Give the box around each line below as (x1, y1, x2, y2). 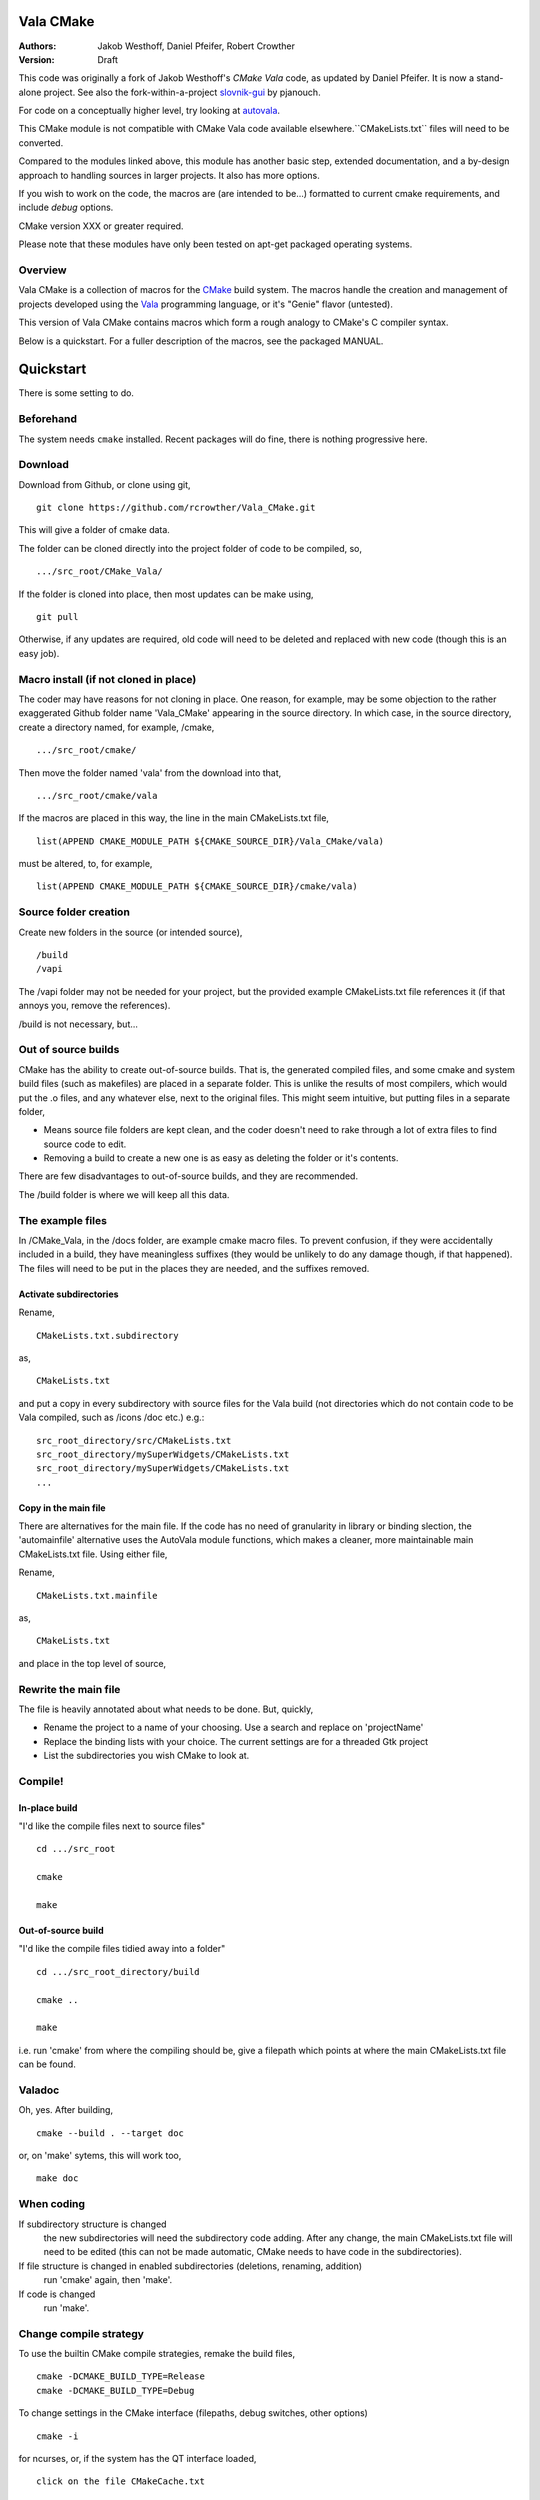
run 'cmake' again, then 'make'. (43, 2274, 173, 2286)
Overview (18, 263, 67, 277)
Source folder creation (18, 905, 130, 919)
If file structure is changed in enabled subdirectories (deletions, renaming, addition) (18, 2260, 363, 2272)
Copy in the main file (18, 1501, 106, 1514)
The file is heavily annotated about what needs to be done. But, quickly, (18, 1703, 314, 1715)
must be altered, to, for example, (18, 858, 153, 870)
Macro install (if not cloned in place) (18, 672, 197, 686)
